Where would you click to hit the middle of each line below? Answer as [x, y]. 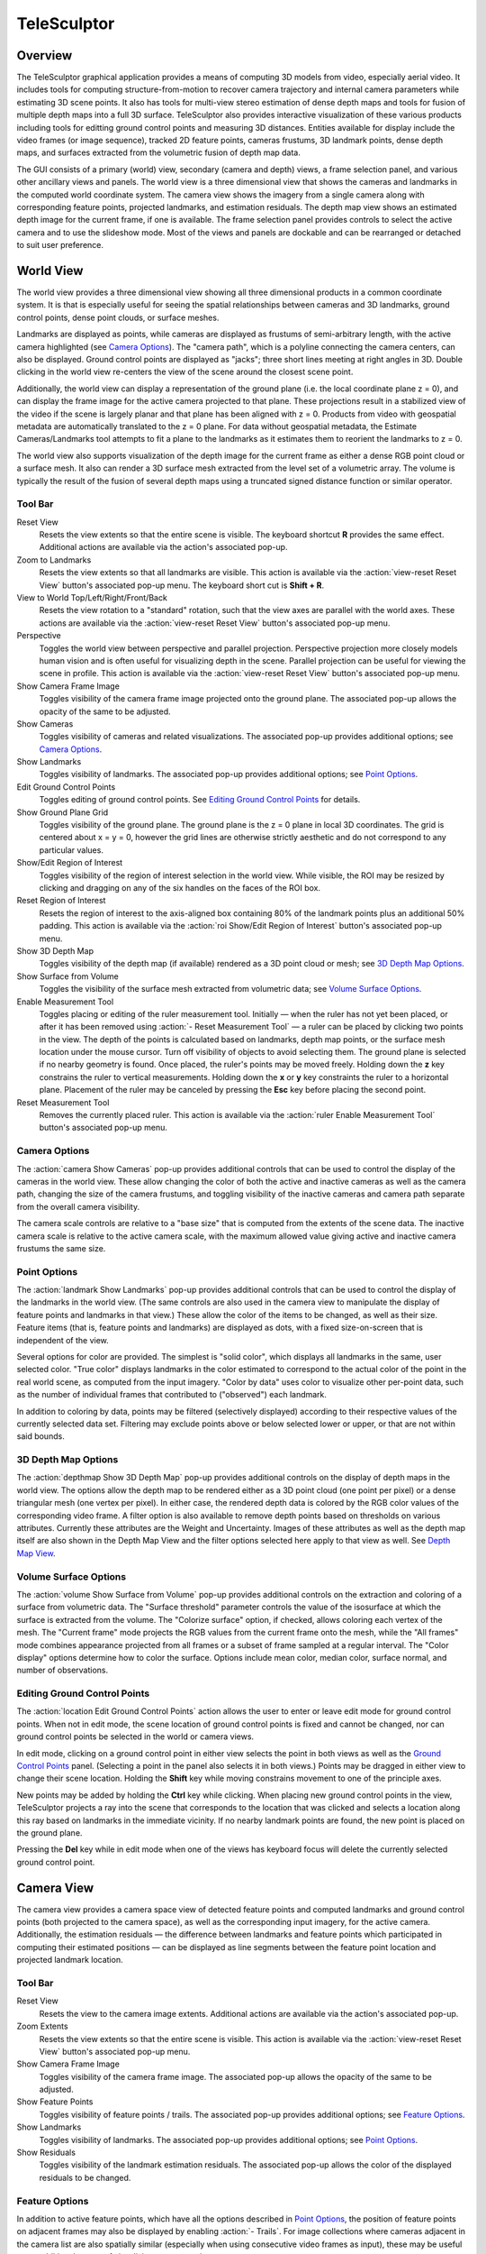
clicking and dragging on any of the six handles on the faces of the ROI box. [180, 887]
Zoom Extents [42, 2026]
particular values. [71, 850]
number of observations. [62, 1670]
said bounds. [40, 1436]
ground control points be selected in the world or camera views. [135, 1736]
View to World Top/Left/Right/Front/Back [92, 598]
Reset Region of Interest [61, 901]
